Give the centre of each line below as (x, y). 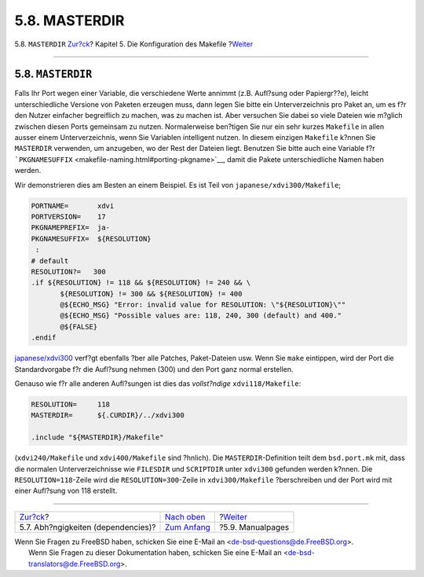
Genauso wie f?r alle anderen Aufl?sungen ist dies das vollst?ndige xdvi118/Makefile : (158, 384)
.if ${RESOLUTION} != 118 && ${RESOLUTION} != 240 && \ (141, 283)
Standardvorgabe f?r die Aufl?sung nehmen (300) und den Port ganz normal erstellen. (154, 369)
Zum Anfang (188, 527)
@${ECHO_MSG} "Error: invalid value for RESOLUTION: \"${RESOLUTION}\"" (203, 305)
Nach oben (185, 516)
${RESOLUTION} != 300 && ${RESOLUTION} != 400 (151, 294)
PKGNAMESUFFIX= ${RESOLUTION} (91, 239)
